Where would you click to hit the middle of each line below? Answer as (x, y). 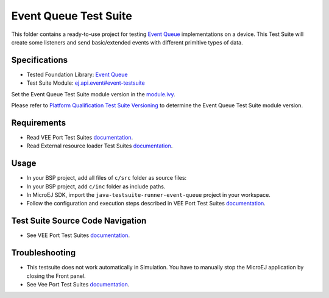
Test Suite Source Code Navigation (79, 221)
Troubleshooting (44, 253)
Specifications (40, 60)
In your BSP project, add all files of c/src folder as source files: (107, 178)
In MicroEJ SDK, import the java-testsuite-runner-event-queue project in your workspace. (149, 195)
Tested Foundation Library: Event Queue (77, 74)
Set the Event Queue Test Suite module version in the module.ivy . (93, 94)
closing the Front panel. (56, 276)
